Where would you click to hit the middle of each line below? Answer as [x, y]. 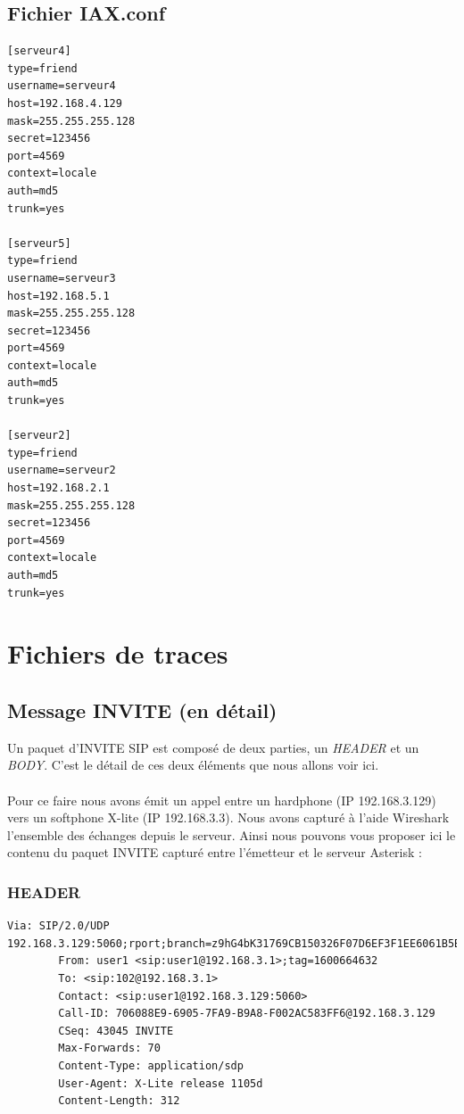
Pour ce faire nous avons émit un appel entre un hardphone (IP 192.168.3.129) [222, 800]
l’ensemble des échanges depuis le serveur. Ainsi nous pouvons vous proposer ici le [232, 834]
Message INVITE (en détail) [142, 710]
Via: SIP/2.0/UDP [58, 926]
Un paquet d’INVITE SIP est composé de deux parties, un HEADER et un [213, 747]
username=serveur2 [62, 470]
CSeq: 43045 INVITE [116, 1031]
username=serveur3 [62, 278]
